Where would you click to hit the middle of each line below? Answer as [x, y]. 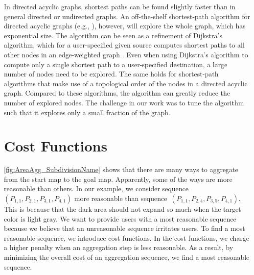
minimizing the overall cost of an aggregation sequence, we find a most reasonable [127, 257]
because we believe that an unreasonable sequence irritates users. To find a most [125, 228]
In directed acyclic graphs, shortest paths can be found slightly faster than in [120, 6]
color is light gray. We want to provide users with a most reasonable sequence [120, 218]
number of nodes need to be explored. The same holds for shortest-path [111, 74]
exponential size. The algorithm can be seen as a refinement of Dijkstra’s [113, 35]
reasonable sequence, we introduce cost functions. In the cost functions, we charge [127, 237]
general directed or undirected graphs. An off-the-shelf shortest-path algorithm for [127, 16]
